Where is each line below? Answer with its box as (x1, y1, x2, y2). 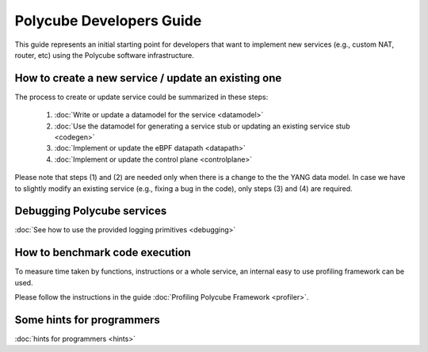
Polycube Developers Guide (14, 12, 202, 29)
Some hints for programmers (14, 313, 160, 327)
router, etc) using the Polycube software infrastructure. (14, 50, 194, 59)
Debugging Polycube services (14, 205, 167, 218)
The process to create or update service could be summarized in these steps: (14, 92, 269, 101)
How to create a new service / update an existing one (14, 71, 282, 85)
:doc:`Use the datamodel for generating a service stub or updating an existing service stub (54, 121, 350, 131)
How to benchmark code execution (14, 246, 192, 259)
